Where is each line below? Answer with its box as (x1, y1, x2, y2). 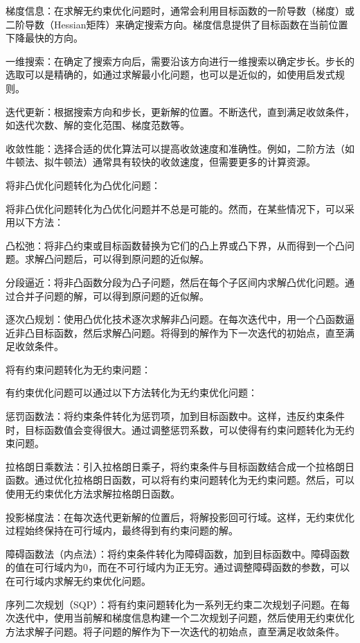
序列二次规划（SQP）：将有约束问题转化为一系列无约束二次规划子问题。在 (6, 597, 341, 611)
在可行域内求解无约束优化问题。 (6, 574, 151, 588)
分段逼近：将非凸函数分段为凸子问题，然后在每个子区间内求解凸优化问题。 (6, 274, 345, 289)
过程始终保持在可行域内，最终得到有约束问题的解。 (6, 523, 238, 538)
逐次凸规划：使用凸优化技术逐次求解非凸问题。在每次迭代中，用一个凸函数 (6, 312, 345, 326)
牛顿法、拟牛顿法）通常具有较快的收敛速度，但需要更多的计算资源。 (6, 155, 316, 169)
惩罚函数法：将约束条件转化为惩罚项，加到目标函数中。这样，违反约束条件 (6, 409, 345, 423)
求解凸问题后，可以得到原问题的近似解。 (24, 252, 209, 266)
